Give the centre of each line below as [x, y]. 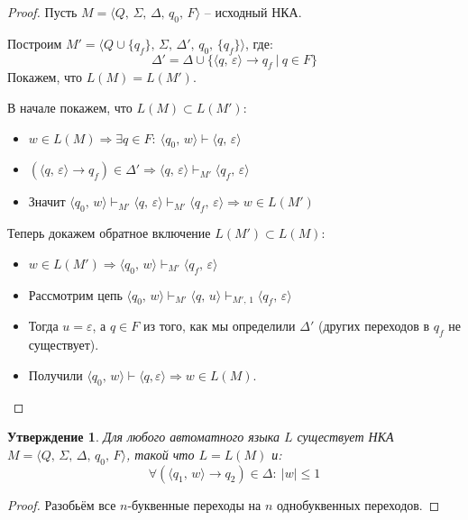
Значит [47, 201]
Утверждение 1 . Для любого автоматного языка [143, 437]
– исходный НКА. [253, 12]
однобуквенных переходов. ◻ [358, 504]
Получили [55, 374]
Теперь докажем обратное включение [109, 233]
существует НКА [345, 437]
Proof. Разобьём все [62, 504]
